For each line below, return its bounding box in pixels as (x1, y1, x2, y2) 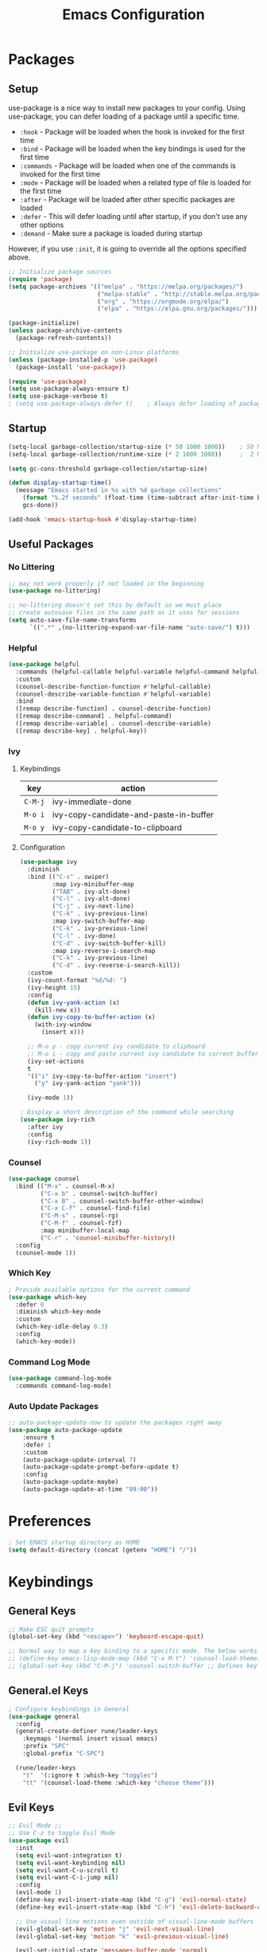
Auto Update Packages (8, 1400, 99, 1411)
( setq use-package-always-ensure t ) (8, 385, 130, 393)
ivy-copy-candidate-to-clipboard (52, 822, 183, 834)
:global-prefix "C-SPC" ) (22, 1750, 105, 1758)
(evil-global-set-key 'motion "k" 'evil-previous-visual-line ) (15, 1932, 229, 1940)
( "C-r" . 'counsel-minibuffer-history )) (40, 1234, 176, 1242)
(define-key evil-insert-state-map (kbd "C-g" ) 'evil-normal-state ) (15, 1896, 247, 1904)
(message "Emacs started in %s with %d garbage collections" (15, 486, 222, 494)
